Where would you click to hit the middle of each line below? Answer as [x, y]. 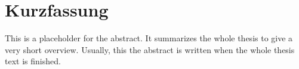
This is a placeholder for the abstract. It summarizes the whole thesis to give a [149, 38]
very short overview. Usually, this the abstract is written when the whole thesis [150, 49]
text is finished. [33, 61]
